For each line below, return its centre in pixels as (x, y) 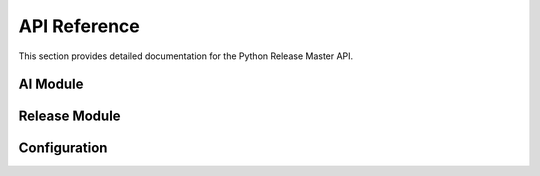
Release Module (69, 116)
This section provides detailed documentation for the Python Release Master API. (186, 56)
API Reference (79, 26)
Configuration (63, 148)
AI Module (51, 84)
